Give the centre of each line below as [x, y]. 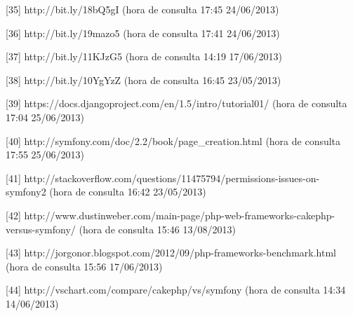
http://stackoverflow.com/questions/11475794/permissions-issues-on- [172, 178]
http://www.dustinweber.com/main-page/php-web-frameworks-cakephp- [180, 215]
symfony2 [26, 192]
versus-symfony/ [41, 229]
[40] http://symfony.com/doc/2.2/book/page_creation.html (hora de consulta [173, 140]
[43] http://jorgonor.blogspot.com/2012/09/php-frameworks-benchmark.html [171, 253]
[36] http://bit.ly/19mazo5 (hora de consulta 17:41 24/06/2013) [143, 33]
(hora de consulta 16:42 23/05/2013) [128, 192]
